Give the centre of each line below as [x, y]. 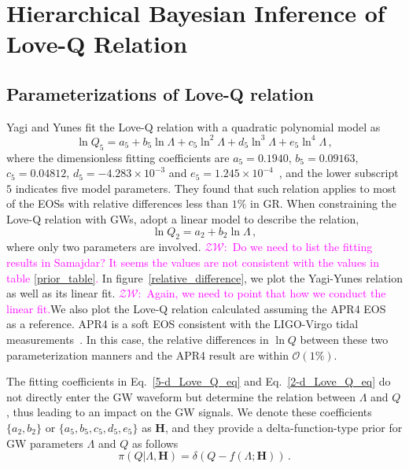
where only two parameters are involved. [104, 247]
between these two [344, 339]
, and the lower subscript [339, 173]
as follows [155, 443]
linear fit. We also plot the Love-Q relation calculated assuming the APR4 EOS [196, 308]
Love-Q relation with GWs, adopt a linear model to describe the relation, [183, 219]
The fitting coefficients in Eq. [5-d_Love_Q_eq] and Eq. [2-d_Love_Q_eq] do [199, 381]
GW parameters [45, 443]
